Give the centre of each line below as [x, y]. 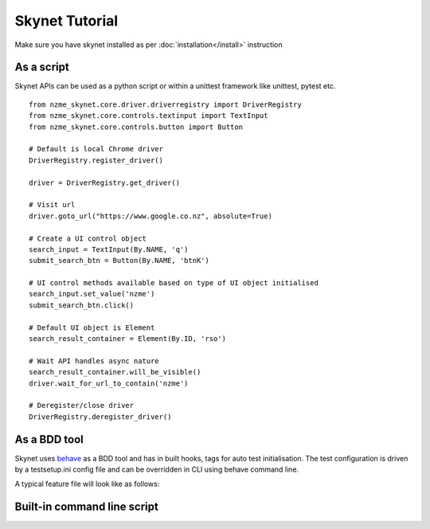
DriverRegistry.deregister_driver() [100, 417]
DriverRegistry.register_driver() [96, 160]
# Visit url [52, 205]
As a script [42, 67]
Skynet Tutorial [66, 21]
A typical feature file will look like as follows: [87, 484]
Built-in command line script [86, 507]
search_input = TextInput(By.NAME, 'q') [109, 249]
